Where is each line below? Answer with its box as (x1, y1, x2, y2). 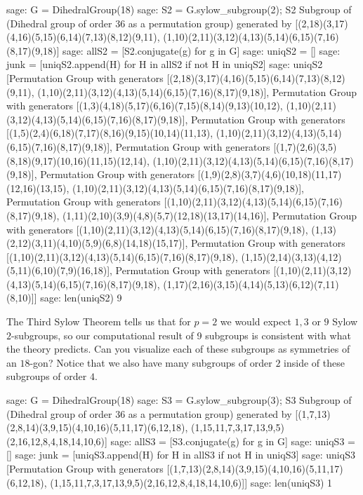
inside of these (284, 355, 345, 369)
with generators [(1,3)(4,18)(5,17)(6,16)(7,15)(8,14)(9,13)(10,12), (6, 98, 283, 113)
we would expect (220, 314, 291, 329)
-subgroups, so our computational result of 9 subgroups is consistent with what (11, 327, 351, 342)
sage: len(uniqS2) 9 (40, 290, 122, 305)
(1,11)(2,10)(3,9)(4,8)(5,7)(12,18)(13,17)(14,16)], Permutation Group (62, 208, 357, 222)
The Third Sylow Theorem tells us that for (6, 314, 191, 329)
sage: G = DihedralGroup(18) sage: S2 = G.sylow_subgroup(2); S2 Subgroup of (6, 2, 352, 16)
